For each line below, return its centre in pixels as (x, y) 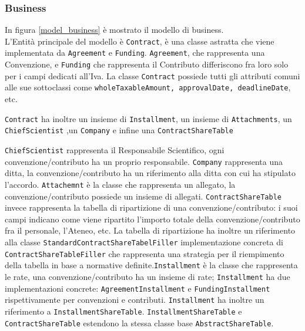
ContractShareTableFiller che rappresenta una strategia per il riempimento (145, 253)
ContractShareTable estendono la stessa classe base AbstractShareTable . (139, 322)
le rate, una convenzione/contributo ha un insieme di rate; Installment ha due (148, 276)
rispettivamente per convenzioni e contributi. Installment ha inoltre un (135, 300)
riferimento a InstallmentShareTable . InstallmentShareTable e (123, 311)
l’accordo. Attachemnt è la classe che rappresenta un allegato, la (120, 184)
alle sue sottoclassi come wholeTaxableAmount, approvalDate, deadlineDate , (148, 87)
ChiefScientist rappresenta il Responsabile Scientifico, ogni (115, 150)
